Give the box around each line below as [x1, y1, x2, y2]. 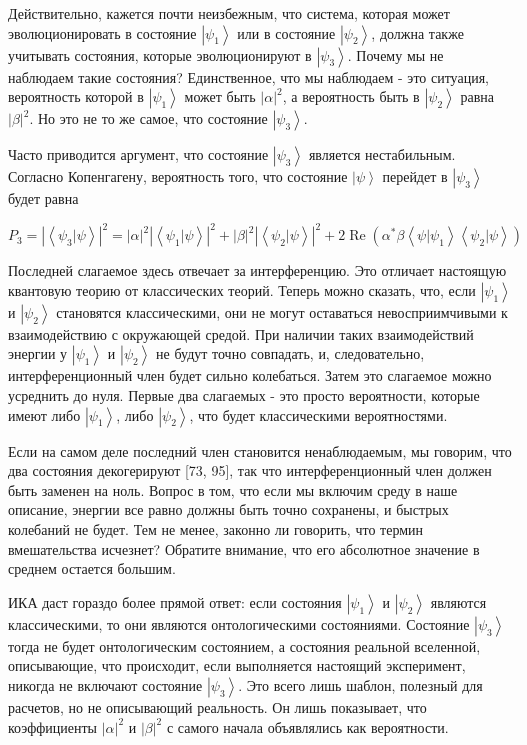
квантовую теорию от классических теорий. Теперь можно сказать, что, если [8, 279, 476, 300]
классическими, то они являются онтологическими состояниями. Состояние [8, 613, 470, 634]
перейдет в [382, 166, 448, 187]
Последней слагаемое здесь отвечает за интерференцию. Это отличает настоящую [8, 260, 507, 281]
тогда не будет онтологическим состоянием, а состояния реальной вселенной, [8, 635, 481, 656]
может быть [184, 86, 256, 107]
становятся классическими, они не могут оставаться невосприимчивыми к [56, 301, 508, 322]
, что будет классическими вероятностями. [189, 404, 448, 425]
